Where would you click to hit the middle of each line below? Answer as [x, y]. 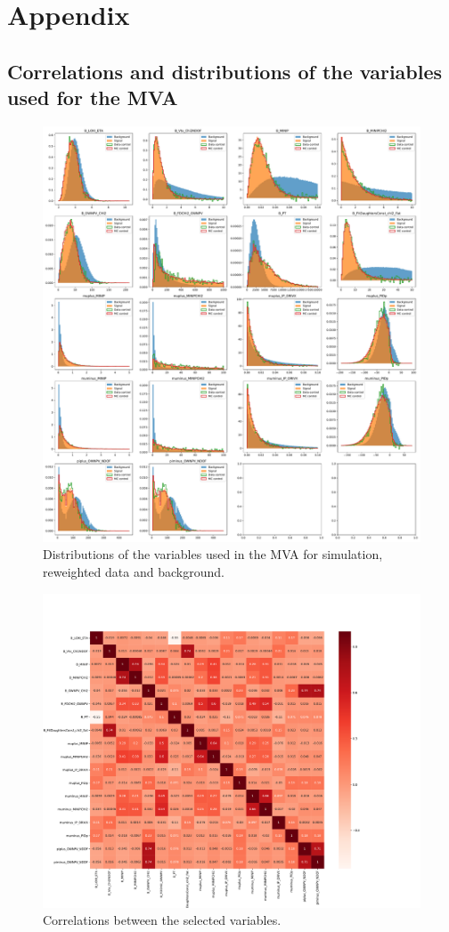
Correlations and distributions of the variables [225, 71]
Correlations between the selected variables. [162, 920]
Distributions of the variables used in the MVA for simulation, [213, 554]
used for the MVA [93, 97]
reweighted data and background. [134, 571]
